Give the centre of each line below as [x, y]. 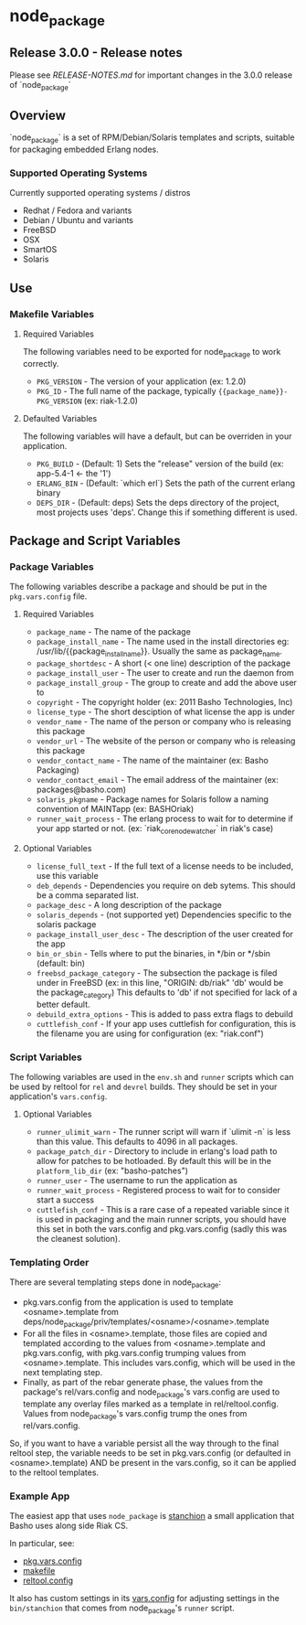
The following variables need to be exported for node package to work [152, 353]
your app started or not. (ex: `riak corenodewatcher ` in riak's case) [155, 830]
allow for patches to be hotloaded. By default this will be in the [154, 1161]
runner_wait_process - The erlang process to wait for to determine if [165, 818]
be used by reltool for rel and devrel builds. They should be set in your [143, 1087]
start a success [65, 1200]
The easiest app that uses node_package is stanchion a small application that [152, 1515]
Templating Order [49, 1263]
